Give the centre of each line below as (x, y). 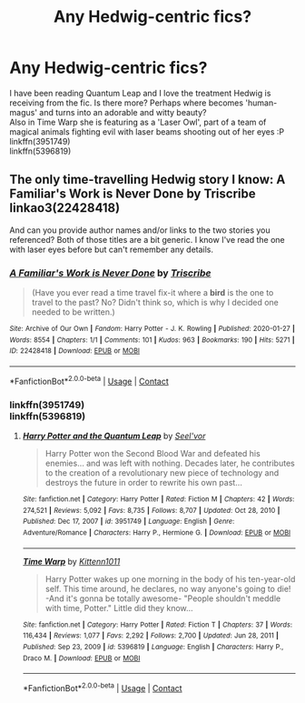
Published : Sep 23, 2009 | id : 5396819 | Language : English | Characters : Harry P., (153, 647)
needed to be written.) (73, 312)
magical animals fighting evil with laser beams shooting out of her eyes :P (147, 131)
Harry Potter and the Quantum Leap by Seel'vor (114, 436)
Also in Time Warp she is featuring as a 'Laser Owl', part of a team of (138, 122)
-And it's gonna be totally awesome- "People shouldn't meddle (163, 598)
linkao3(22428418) (65, 208)
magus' (24, 112)
